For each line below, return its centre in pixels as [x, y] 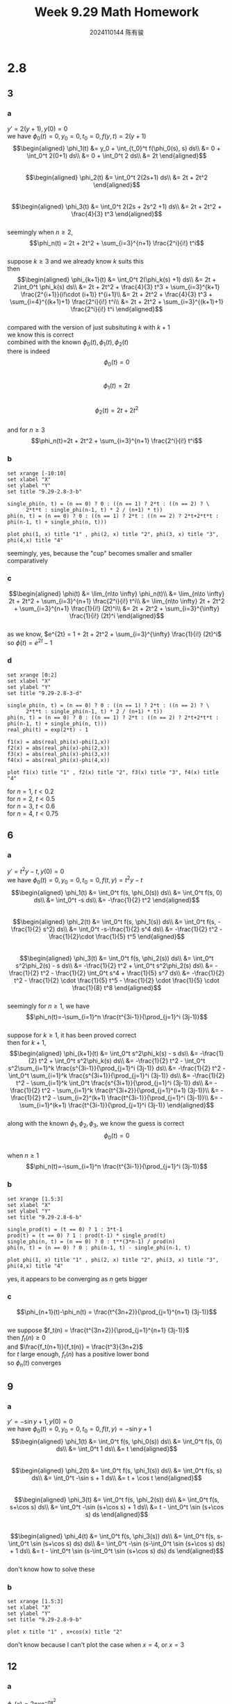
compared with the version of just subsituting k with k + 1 [89, 327]
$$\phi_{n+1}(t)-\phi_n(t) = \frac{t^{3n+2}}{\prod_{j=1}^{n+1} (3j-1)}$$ [117, 1312]
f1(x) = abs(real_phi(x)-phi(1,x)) [59, 742]
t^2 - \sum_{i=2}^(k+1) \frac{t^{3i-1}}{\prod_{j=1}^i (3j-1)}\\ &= [131, 1097]
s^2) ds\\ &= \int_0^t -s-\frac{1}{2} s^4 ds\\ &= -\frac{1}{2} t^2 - [133, 929]
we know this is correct [41, 335]
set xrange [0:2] [32, 675]
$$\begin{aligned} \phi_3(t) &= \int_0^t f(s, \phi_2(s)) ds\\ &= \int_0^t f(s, [117, 1500]
